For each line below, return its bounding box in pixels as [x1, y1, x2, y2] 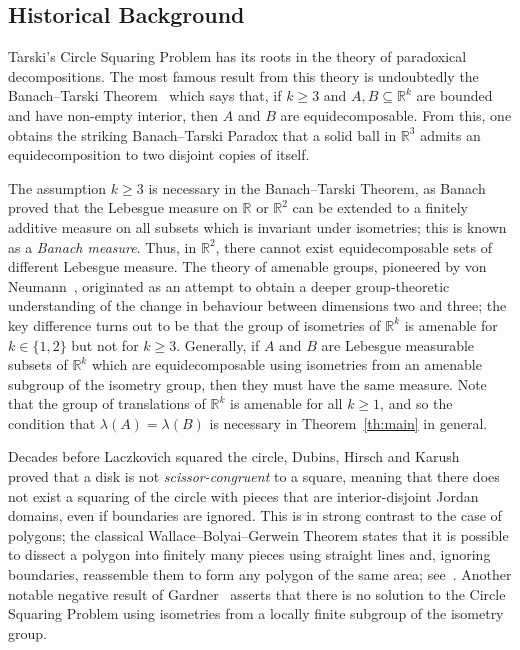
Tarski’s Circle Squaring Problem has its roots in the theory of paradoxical [8, 46, 467, 67]
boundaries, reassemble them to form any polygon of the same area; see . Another [8, 564, 512, 585]
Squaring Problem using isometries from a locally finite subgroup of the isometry [8, 603, 504, 624]
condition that [8, 412, 96, 433]
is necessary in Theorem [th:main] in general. [209, 412, 488, 433]
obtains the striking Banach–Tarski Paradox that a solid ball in [8, 124, 397, 145]
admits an [420, 124, 481, 145]
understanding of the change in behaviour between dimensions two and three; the [8, 295, 507, 316]
